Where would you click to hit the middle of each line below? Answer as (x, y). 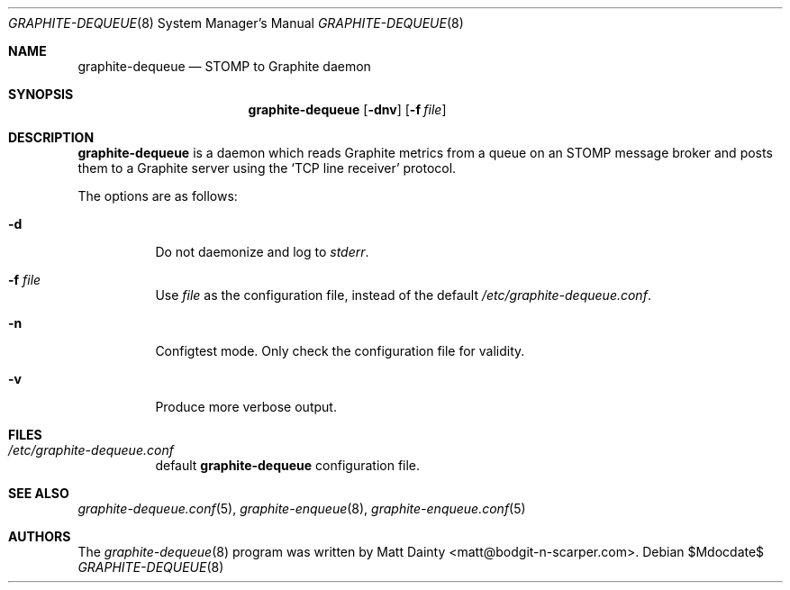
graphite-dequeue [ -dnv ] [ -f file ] (347, 109)
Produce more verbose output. (246, 407)
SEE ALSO (39, 493)
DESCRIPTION (51, 137)
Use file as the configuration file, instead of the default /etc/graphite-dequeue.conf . (403, 295)
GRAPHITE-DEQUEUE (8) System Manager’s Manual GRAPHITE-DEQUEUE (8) (236, 23)
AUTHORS (40, 536)
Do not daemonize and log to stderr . (262, 252)
